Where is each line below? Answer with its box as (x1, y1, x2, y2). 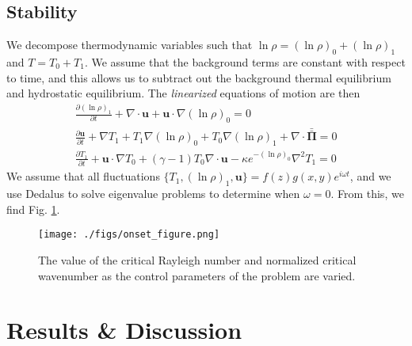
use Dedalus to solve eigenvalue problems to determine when (6, 185, 300, 202)
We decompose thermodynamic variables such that (6, 36, 253, 53)
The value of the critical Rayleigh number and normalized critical (38, 251, 357, 268)
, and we (349, 168, 391, 184)
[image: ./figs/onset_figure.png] (38, 229, 220, 241)
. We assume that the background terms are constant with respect (84, 54, 406, 70)
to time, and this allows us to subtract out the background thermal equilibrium (6, 69, 391, 86)
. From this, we (330, 185, 404, 202)
